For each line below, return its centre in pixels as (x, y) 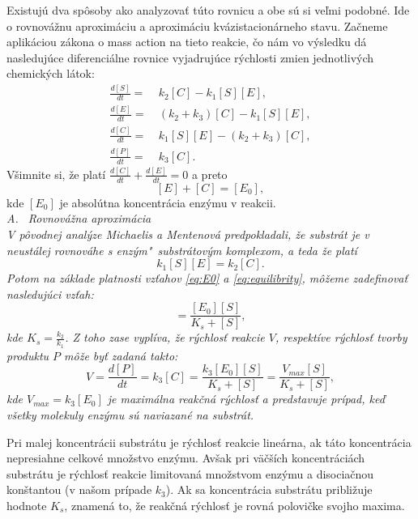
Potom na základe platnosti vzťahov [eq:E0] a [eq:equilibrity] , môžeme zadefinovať (207, 278)
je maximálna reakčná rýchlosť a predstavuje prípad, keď (246, 399)
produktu (28, 355)
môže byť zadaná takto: (121, 355)
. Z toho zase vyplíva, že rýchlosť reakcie (165, 337)
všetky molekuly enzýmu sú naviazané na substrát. (130, 414)
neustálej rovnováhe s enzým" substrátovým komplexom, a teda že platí (182, 250)
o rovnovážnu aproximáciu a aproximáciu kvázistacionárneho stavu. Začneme (197, 26)
